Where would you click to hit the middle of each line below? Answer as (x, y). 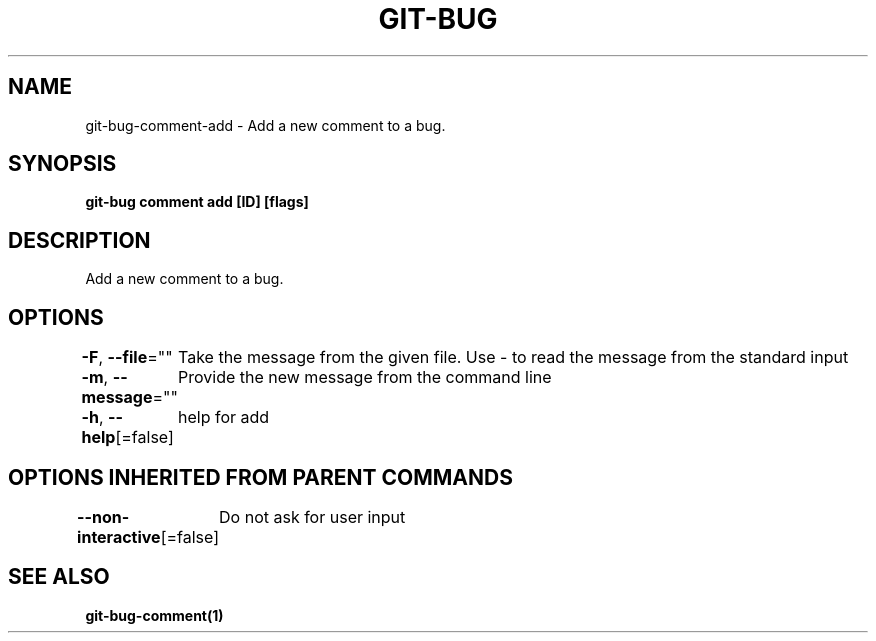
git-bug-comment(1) (154, 615)
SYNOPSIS (62, 164)
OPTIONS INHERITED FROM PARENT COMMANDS (260, 477)
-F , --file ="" (127, 357)
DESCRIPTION (79, 240)
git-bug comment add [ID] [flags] (197, 202)
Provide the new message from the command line (365, 377)
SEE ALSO (59, 577)
